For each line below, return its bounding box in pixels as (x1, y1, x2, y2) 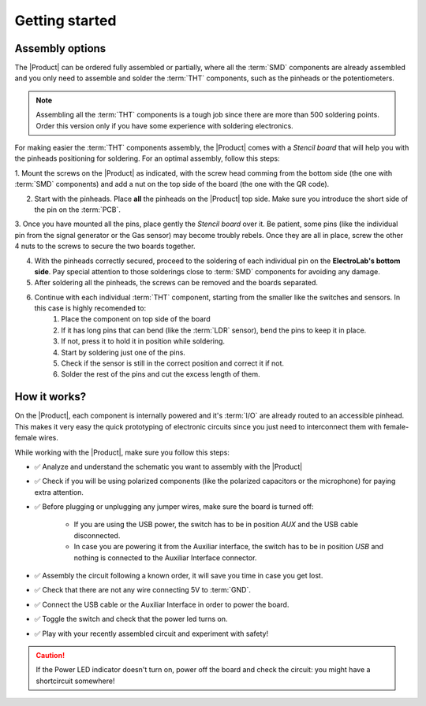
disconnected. (73, 530, 121, 540)
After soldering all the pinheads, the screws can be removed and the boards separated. (34, 278, 319, 288)
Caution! (35, 650, 65, 660)
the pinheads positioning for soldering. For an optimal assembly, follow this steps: (14, 154, 280, 163)
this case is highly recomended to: (34, 303, 146, 313)
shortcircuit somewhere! (35, 676, 115, 686)
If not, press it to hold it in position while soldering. (61, 336, 225, 346)
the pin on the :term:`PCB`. (34, 205, 121, 214)
